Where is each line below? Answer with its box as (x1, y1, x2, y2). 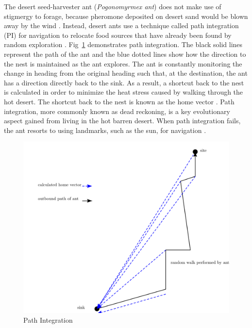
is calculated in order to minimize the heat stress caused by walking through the (4, 87, 243, 97)
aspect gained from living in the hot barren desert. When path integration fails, (4, 115, 241, 126)
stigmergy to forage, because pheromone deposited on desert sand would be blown (4, 11, 248, 21)
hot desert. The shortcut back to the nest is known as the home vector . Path (4, 96, 235, 106)
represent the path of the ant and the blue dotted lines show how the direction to (4, 49, 246, 59)
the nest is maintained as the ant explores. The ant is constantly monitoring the (4, 58, 242, 68)
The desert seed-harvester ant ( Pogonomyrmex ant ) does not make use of (4, 1, 221, 11)
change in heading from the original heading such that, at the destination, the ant (4, 68, 248, 78)
